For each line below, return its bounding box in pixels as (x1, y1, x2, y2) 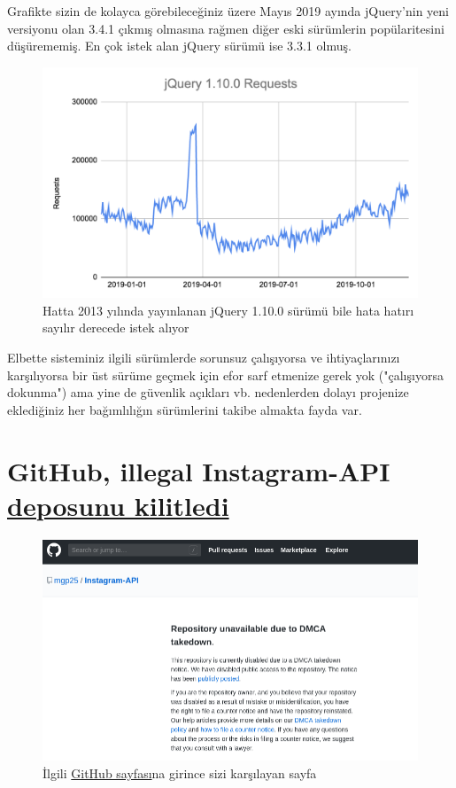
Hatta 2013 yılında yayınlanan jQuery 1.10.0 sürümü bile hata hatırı (43, 300, 414, 319)
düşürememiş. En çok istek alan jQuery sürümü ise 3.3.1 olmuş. (7, 36, 352, 55)
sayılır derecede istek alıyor (43, 318, 189, 337)
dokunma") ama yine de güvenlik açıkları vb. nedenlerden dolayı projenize (7, 383, 409, 402)
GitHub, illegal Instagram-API (7, 452, 390, 488)
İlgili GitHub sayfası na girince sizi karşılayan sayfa (43, 764, 317, 783)
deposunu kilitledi (7, 487, 229, 523)
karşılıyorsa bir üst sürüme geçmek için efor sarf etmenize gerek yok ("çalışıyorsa (7, 365, 444, 384)
